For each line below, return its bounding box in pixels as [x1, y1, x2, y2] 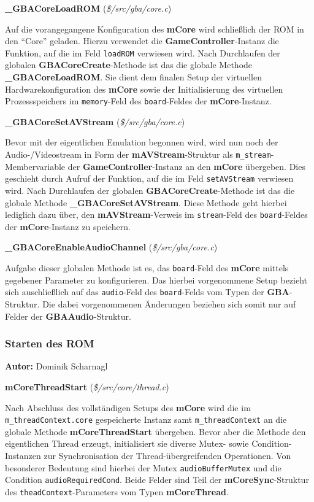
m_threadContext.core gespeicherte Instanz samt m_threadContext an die [5, 413, 287, 426]
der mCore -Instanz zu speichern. [5, 220, 131, 233]
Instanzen [5, 449, 41, 461]
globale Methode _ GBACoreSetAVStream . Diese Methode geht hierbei [5, 196, 287, 209]
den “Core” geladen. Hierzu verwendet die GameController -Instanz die [5, 34, 279, 47]
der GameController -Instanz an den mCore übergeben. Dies [67, 160, 305, 172]
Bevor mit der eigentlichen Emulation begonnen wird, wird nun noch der [5, 136, 278, 149]
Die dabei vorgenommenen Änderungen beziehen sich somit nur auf [42, 297, 296, 310]
